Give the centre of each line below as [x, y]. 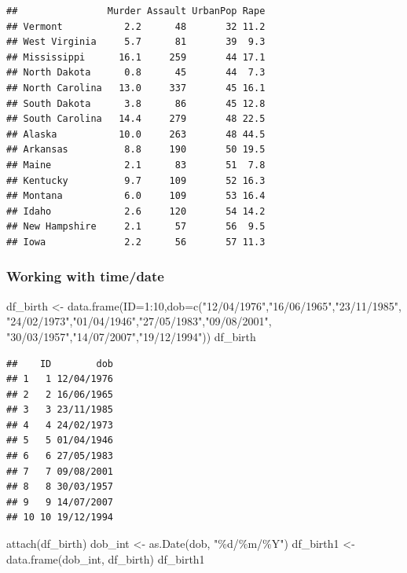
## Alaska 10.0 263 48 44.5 [136, 134]
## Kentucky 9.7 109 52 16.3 [136, 180]
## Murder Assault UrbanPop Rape [136, 11]
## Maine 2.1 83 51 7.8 [136, 165]
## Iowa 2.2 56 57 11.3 [136, 242]
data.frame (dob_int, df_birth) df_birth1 [106, 558]
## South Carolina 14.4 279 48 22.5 [136, 119]
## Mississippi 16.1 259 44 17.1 [136, 57]
